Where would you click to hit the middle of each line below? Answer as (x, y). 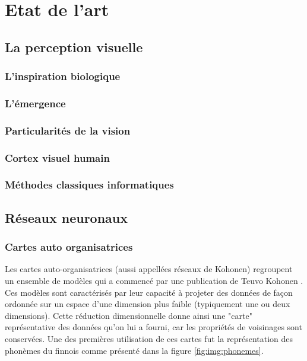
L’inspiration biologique (63, 76)
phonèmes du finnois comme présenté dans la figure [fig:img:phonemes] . (134, 350)
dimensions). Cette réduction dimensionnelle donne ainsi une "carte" (129, 315)
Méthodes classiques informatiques (89, 185)
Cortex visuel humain (57, 157)
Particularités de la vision (68, 130)
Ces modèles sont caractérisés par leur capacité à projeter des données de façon (149, 292)
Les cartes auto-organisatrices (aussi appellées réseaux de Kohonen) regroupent (149, 269)
